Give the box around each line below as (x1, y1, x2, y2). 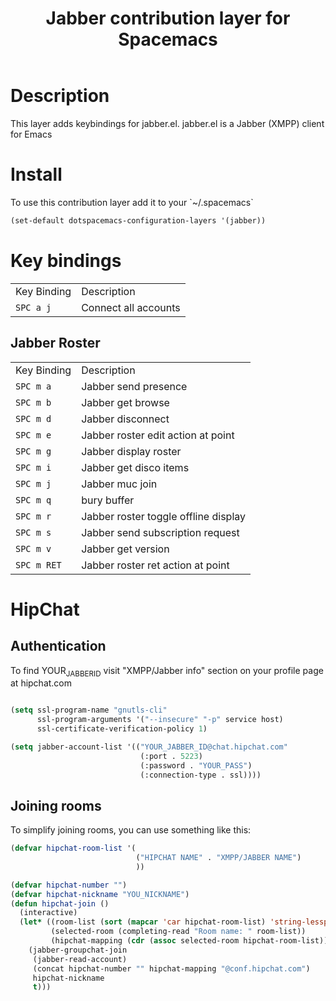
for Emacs (10, 128, 53, 140)
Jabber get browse (81, 395, 170, 409)
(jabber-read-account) (32, 954, 128, 964)
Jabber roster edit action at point (81, 428, 235, 442)
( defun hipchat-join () (10, 898, 110, 909)
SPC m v (15, 543, 52, 554)
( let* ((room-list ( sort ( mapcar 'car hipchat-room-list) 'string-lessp (19, 917, 329, 927)
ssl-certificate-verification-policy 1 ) (36, 724, 208, 734)
